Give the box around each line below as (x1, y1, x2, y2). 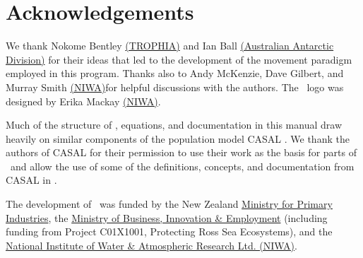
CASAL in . (6, 172, 57, 187)
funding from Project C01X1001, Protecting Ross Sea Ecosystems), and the (6, 224, 333, 239)
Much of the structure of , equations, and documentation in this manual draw (6, 117, 342, 132)
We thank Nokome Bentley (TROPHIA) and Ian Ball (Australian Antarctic (6, 38, 334, 53)
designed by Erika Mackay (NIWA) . (6, 93, 161, 108)
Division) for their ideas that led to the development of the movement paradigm (6, 52, 352, 66)
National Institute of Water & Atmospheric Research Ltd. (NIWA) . (6, 238, 297, 252)
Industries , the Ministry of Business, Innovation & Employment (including (6, 210, 328, 225)
